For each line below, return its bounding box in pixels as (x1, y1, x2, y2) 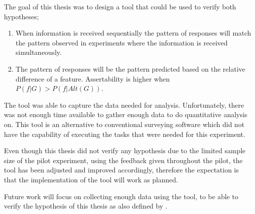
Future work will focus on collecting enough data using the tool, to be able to (4, 191, 238, 201)
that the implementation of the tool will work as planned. (4, 174, 178, 184)
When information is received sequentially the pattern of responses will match (15, 28, 252, 38)
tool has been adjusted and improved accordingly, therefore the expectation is (4, 165, 239, 175)
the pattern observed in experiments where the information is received (15, 37, 228, 47)
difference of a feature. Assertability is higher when (15, 73, 170, 84)
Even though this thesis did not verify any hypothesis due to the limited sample (4, 145, 246, 156)
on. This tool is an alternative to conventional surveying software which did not (4, 119, 245, 129)
